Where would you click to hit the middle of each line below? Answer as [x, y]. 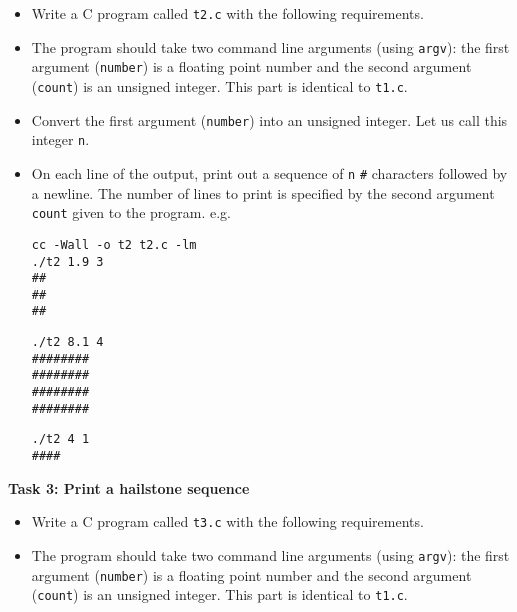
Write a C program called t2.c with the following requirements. [227, 13]
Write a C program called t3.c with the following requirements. [227, 521]
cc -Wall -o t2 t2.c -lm [114, 244]
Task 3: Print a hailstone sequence [129, 487]
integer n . [60, 139]
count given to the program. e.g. [131, 212]
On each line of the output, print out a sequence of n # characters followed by [269, 172]
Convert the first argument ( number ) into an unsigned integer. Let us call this [269, 119]
